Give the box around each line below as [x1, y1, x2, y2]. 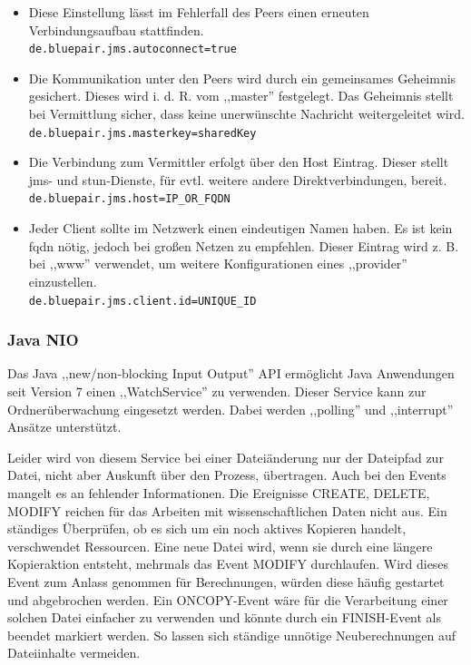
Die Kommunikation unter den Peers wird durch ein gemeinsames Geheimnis [28, 68, 456, 87]
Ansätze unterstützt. [7, 417, 122, 436]
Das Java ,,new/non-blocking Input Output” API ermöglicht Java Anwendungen [7, 364, 455, 383]
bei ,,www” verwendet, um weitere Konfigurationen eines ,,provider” [28, 254, 407, 273]
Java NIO [7, 328, 79, 351]
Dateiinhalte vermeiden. [7, 643, 141, 662]
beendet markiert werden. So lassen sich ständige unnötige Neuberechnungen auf [7, 625, 456, 644]
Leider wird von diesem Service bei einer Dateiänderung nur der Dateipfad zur [7, 447, 444, 466]
